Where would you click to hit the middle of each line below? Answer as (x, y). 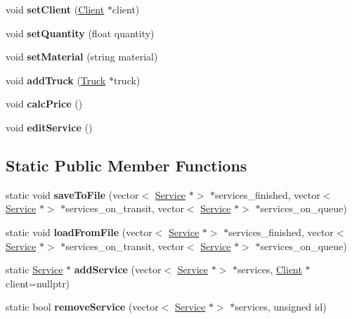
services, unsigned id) (281, 307)
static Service (34, 269)
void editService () (49, 127)
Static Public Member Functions (126, 165)
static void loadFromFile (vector (79, 232)
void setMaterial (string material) (82, 57)
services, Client (269, 269)
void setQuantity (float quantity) (80, 33)
